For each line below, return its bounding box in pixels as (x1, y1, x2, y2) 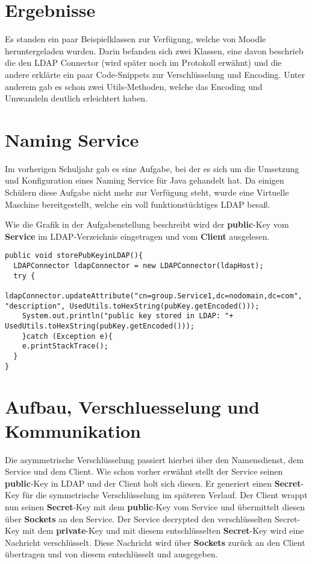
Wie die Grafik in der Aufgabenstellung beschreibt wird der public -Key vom (5, 218, 289, 231)
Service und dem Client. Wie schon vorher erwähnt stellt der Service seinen (5, 465, 283, 478)
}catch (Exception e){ (22, 332, 113, 341)
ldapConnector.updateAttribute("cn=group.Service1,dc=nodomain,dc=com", (5, 292, 302, 300)
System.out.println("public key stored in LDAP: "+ (22, 312, 234, 321)
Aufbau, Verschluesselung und (5, 394, 260, 419)
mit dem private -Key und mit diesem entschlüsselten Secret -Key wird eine (22, 524, 304, 537)
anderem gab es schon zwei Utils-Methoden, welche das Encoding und (5, 80, 263, 92)
